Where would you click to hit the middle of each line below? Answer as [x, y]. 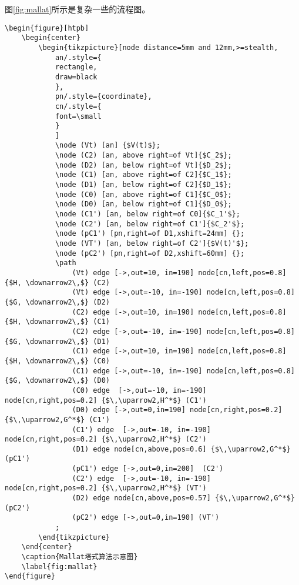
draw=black [76, 77]
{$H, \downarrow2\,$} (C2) [57, 283]
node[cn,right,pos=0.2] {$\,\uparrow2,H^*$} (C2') [106, 439]
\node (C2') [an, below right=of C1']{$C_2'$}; [150, 224]
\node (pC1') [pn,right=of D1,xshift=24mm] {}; [150, 234]
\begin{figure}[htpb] [47, 28]
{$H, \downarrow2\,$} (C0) [57, 361]
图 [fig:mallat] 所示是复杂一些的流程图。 [78, 9]
